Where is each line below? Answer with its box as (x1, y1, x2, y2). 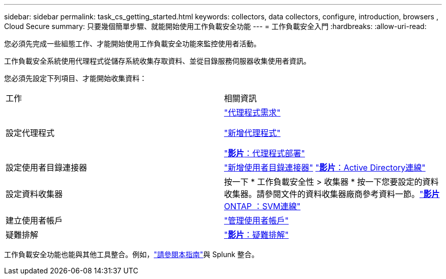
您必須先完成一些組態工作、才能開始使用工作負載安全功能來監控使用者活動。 (4, 39, 261, 48)
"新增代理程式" (224, 128, 281, 138)
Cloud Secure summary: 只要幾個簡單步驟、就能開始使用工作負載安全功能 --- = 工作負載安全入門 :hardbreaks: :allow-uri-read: (4, 22, 427, 31)
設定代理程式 (6, 128, 55, 138)
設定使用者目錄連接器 (6, 162, 88, 173)
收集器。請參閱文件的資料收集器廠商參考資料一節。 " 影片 (224, 189, 440, 199)
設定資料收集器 (6, 189, 63, 199)
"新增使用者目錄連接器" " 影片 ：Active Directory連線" (224, 162, 426, 173)
